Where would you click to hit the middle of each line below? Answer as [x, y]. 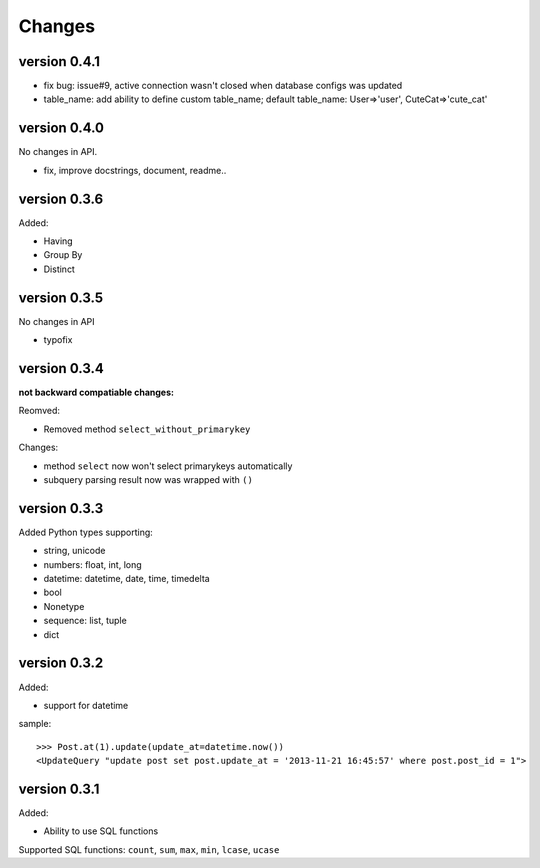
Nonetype [64, 606]
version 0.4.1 [59, 61]
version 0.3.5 [61, 297]
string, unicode [74, 551]
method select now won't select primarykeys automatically [168, 466]
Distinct [59, 269]
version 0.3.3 [61, 508]
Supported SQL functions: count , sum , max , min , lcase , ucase [149, 849]
